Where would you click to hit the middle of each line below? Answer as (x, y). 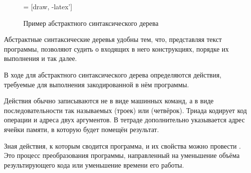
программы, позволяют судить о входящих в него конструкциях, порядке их (117, 48)
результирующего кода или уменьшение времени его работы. (94, 164)
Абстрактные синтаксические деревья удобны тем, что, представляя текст (113, 39)
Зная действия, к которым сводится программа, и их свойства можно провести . (123, 145)
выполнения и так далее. (40, 58)
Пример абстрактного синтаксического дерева (91, 23)
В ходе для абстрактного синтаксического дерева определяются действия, (113, 74)
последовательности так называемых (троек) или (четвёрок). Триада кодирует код (125, 110)
